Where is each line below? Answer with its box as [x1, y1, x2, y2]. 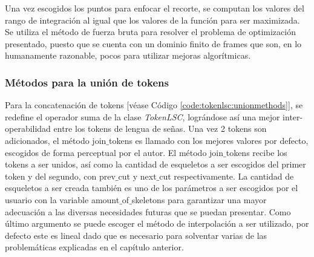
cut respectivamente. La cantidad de [159, 169, 294, 182]
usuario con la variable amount [5, 193, 120, 206]
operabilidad [5, 122, 51, 135]
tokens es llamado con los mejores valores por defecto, [109, 134, 309, 146]
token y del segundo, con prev [5, 169, 116, 182]
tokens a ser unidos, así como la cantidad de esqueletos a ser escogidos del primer [5, 158, 306, 171]
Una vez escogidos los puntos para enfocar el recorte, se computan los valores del [5, 2, 304, 14]
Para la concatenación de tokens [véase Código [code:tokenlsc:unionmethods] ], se [5, 99, 303, 111]
